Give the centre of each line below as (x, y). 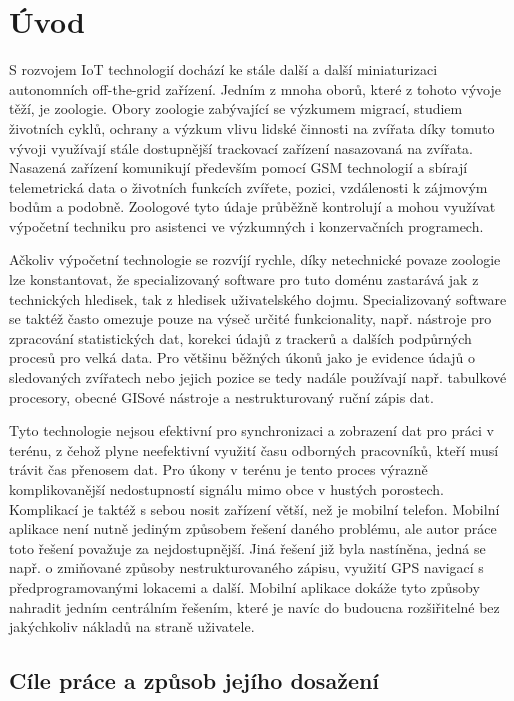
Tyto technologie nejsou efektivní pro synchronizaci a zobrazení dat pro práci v (251, 430)
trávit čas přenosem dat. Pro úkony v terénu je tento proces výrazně (218, 469)
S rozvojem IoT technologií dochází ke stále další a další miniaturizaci (223, 69)
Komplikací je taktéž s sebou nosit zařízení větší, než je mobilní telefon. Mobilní (254, 508)
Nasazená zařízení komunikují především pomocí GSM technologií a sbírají (238, 167)
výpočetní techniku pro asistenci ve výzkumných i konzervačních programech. (246, 225)
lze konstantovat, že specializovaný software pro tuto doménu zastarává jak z (244, 279)
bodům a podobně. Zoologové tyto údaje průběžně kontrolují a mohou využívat (252, 206)
